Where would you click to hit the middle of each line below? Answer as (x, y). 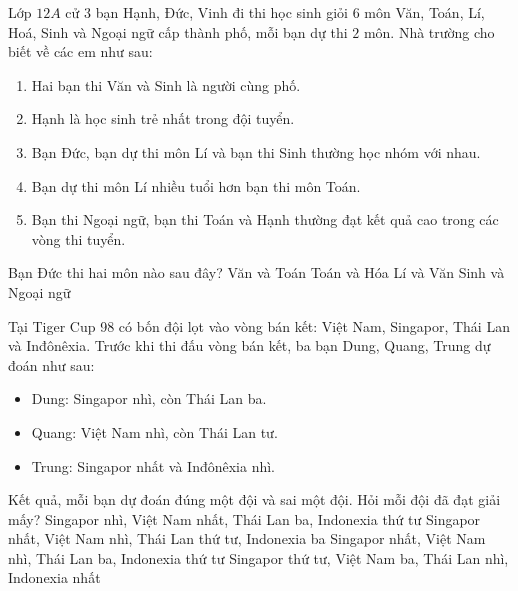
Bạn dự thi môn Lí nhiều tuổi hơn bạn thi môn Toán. (196, 185)
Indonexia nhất (54, 577)
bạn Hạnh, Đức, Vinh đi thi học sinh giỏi (222, 12)
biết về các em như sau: (80, 51)
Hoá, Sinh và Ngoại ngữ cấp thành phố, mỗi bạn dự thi (178, 31)
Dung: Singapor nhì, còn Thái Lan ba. (149, 398)
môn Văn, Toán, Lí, (424, 12)
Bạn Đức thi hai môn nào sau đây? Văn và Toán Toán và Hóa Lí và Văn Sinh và (256, 272)
